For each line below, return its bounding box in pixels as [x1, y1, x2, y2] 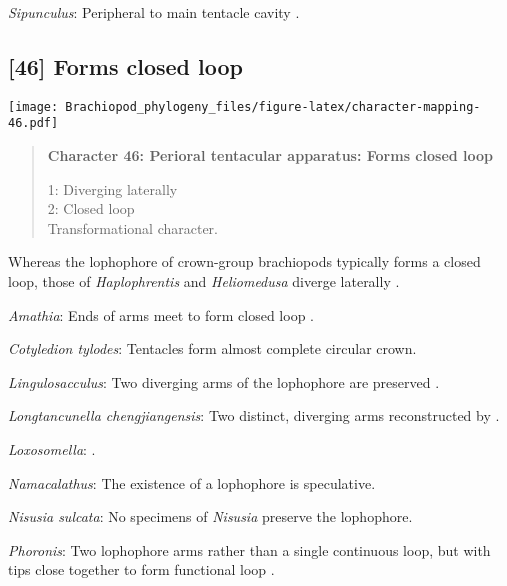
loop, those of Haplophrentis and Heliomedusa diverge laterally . [8, 271, 400, 292]
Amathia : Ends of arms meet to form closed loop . [8, 304, 314, 325]
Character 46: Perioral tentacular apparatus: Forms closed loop [47, 145, 494, 166]
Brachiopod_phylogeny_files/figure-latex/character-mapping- [65, 99, 481, 114]
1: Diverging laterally [47, 178, 178, 199]
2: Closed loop [47, 198, 135, 219]
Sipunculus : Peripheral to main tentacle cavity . [8, 2, 300, 22]
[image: [8, 99, 59, 114]
